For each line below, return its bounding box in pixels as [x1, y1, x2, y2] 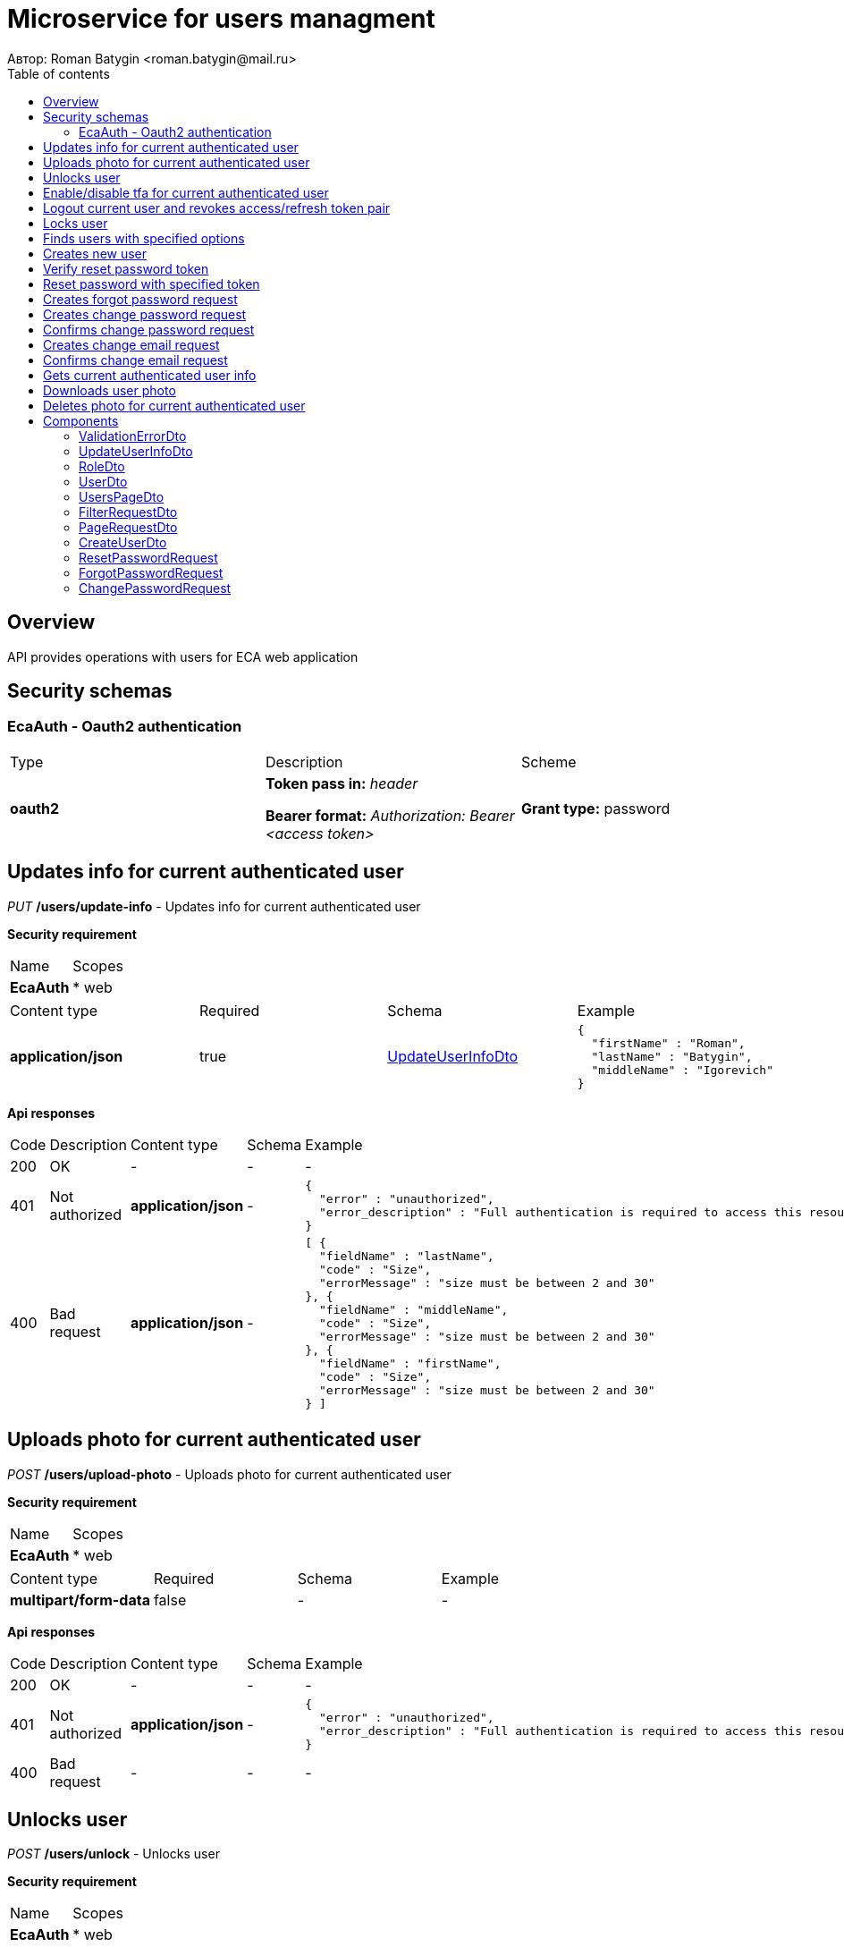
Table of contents [7, 65, 110, 81]
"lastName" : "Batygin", [591, 1049, 753, 1063]
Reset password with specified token [43, 275, 260, 292]
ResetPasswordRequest [79, 549, 218, 565]
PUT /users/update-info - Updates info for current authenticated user [7, 898, 421, 914]
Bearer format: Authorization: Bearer [265, 806, 515, 825]
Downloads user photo [43, 382, 176, 398]
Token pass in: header [265, 774, 418, 792]
